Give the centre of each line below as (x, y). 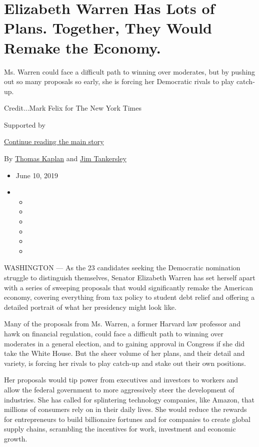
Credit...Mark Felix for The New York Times (73, 108)
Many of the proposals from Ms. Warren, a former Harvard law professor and (122, 324)
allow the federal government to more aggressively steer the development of (119, 389)
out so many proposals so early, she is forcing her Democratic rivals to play (119, 81)
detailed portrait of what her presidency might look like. (90, 307)
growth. (16, 438)
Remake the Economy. (82, 47)
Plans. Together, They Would (108, 28)
